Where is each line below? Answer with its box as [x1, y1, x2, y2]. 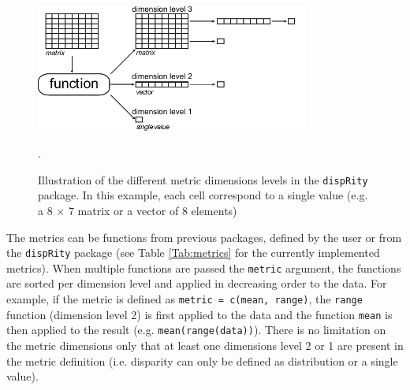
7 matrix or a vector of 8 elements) [68, 202, 237, 218]
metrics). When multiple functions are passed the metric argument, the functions [6, 259, 401, 276]
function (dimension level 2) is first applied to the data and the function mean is [6, 306, 393, 322]
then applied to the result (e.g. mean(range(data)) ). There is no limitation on [6, 321, 386, 338]
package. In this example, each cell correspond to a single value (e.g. [38, 187, 368, 203]
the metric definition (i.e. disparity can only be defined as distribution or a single [6, 352, 398, 369]
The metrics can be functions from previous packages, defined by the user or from [6, 228, 402, 245]
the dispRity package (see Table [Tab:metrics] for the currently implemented [6, 244, 380, 261]
